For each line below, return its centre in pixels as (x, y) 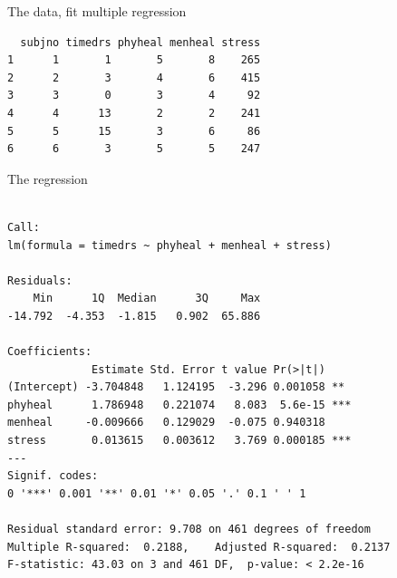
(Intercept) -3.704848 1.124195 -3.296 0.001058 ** (176, 387)
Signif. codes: (53, 476)
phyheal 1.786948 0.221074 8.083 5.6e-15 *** (179, 405)
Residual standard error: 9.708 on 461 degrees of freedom (189, 530)
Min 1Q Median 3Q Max (147, 299)
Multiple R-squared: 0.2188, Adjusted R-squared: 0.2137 (199, 547)
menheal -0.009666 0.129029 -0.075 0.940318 (166, 423)
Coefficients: (50, 352)
